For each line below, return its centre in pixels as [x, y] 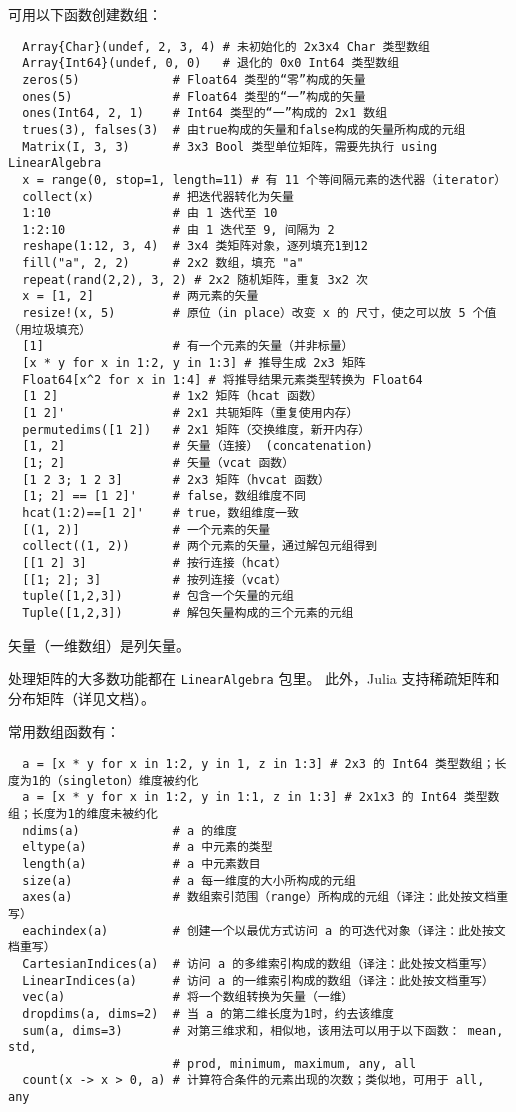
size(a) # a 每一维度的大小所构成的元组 [189, 880]
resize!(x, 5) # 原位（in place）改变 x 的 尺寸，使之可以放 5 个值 [259, 313]
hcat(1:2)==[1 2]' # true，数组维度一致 [160, 512]
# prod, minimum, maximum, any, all [294, 1063]
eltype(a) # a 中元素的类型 [147, 847]
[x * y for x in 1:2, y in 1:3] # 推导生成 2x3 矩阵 [194, 363]
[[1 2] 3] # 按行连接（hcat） [154, 562]
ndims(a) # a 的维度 [129, 830]
